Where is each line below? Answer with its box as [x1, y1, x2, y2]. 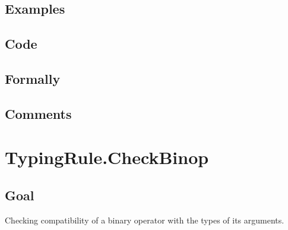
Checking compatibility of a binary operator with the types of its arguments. [5, 213, 284, 226]
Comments [5, 104, 72, 122]
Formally [5, 69, 61, 87]
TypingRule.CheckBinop [5, 145, 209, 169]
